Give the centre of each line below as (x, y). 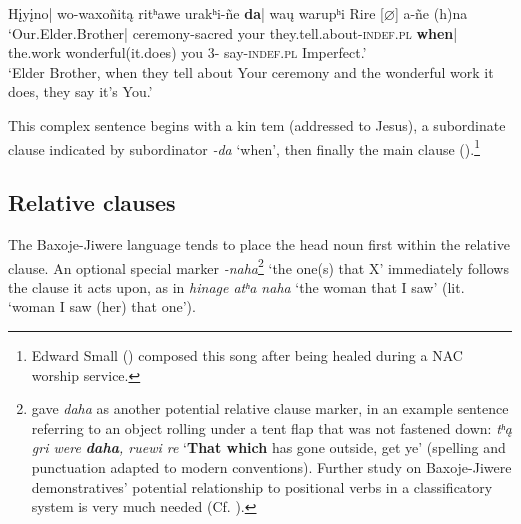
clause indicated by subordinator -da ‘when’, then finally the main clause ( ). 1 (244, 147)
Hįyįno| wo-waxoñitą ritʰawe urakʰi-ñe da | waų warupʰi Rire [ (196, 13)
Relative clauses (92, 202)
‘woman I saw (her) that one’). (102, 306)
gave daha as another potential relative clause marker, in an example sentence (270, 408)
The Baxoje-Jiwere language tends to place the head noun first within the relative (259, 244)
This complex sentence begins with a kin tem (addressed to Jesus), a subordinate (257, 124)
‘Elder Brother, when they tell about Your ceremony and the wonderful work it (251, 71)
